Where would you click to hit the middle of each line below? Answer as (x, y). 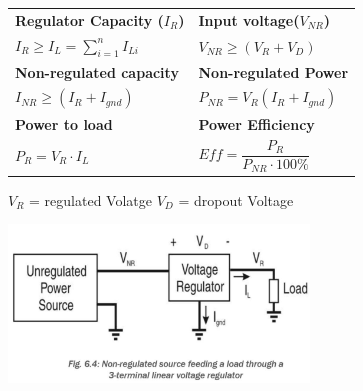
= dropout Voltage (236, 199)
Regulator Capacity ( (89, 19)
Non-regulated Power (273, 71)
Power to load (64, 123)
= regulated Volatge (90, 199)
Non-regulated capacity (97, 71)
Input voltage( (249, 19)
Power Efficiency (256, 123)
